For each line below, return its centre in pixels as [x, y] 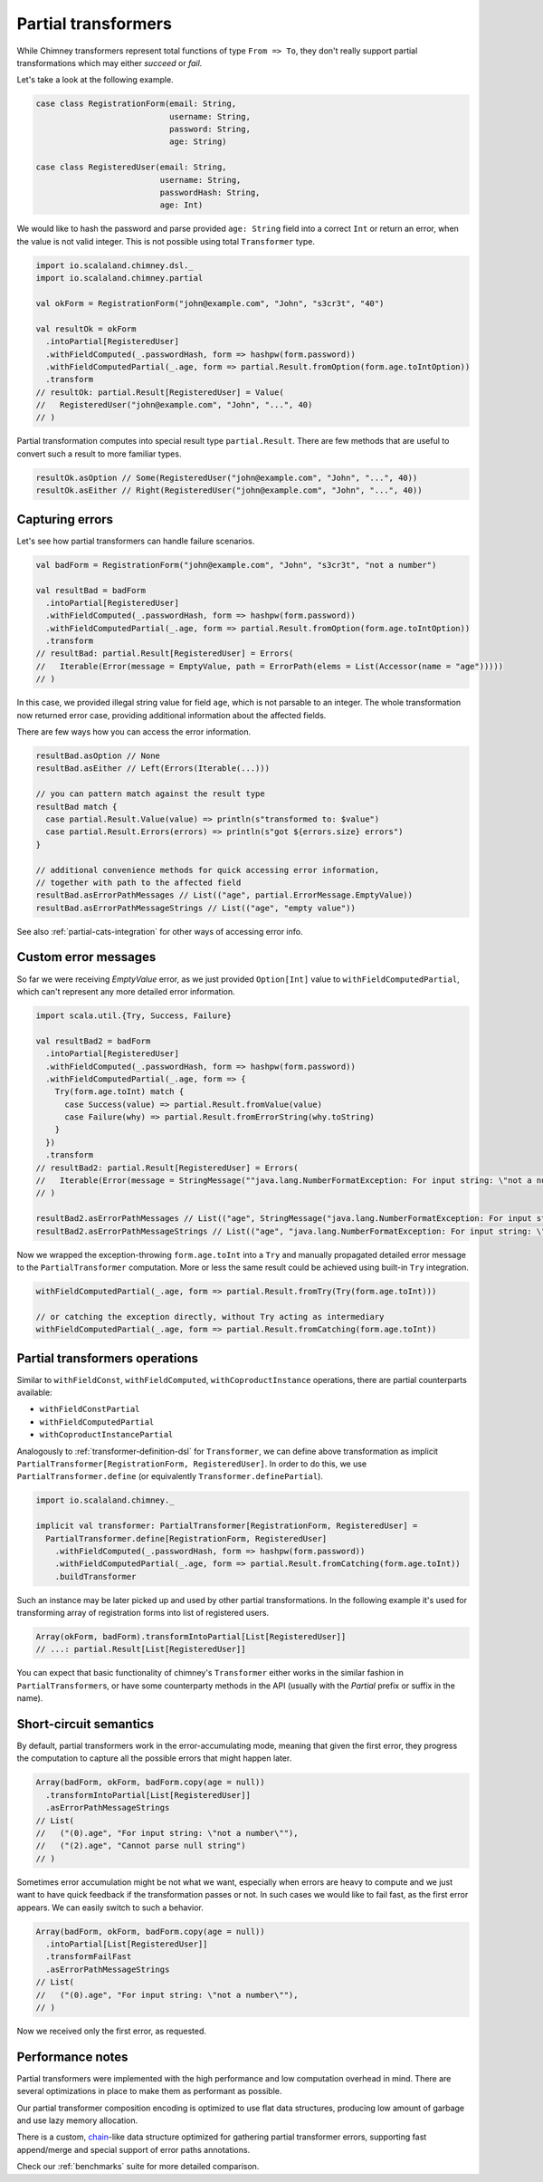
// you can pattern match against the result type [151, 794]
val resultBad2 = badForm [93, 1041]
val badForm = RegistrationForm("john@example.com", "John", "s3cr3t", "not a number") [236, 565]
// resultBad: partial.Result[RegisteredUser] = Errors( [165, 654]
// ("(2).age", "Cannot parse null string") [141, 1846]
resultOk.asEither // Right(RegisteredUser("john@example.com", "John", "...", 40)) [229, 490]
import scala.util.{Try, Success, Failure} [134, 1015]
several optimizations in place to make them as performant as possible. [149, 2091]
